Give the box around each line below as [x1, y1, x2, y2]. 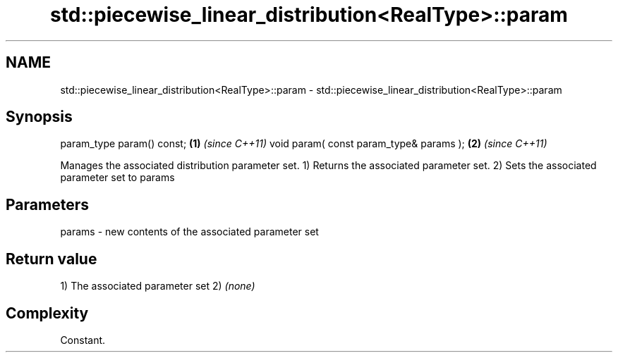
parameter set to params [60, 171, 175, 184]
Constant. [60, 333, 106, 346]
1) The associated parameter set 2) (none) [60, 280, 255, 292]
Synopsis [6, 108, 73, 126]
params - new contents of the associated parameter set [60, 226, 319, 238]
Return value [6, 249, 97, 268]
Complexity [6, 304, 89, 322]
